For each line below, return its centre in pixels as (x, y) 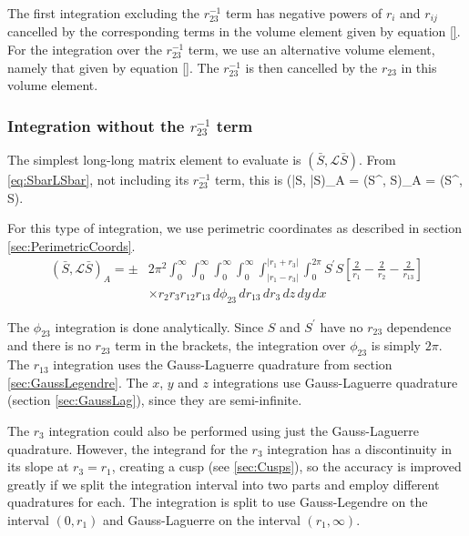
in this (419, 67)
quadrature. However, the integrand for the (127, 448)
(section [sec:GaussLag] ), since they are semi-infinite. (155, 400)
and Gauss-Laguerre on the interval (201, 519)
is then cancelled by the (311, 67)
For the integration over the (85, 50)
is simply (396, 345)
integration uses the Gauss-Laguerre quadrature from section (223, 364)
